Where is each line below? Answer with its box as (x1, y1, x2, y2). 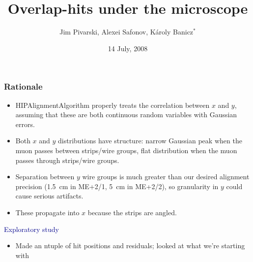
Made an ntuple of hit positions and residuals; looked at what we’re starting (15, 240, 245, 251)
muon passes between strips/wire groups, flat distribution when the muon (15, 145, 237, 155)
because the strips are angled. (87, 207, 177, 217)
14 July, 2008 (108, 43, 148, 53)
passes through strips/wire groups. (15, 155, 119, 165)
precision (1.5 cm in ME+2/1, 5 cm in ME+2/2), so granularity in (15, 181, 219, 191)
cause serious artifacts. (15, 191, 84, 201)
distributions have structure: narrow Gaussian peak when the (58, 135, 242, 146)
